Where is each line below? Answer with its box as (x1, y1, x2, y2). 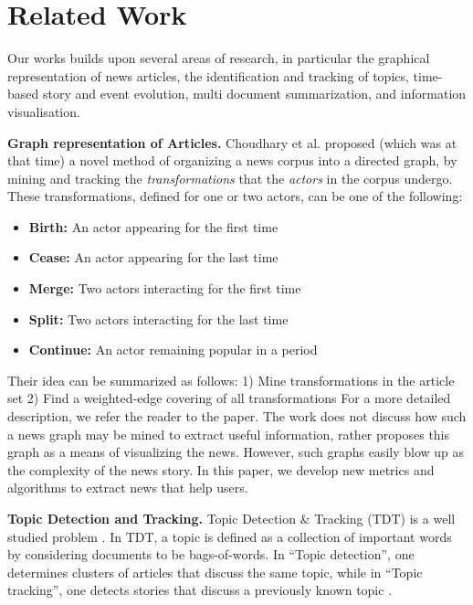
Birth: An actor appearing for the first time (28, 217, 279, 236)
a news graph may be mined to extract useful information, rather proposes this (7, 424, 450, 443)
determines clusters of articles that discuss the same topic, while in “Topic (7, 562, 423, 581)
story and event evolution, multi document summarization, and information (42, 84, 467, 103)
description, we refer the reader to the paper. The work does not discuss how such (7, 407, 467, 426)
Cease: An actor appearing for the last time (28, 248, 279, 267)
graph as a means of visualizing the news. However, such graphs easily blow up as (7, 442, 465, 462)
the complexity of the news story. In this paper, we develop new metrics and (7, 460, 435, 479)
